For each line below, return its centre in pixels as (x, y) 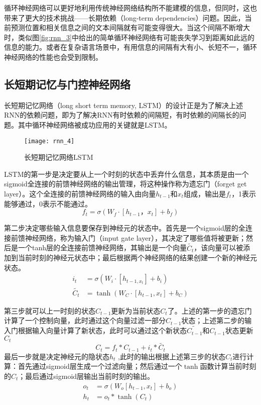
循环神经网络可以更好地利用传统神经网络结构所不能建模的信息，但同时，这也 (130, 8)
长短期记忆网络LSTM (59, 157)
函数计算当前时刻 (228, 366)
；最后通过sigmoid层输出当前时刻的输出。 (86, 376)
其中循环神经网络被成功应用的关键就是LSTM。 (95, 124)
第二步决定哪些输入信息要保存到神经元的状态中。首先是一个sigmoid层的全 (125, 228)
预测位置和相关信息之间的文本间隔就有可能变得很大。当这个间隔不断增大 (130, 27)
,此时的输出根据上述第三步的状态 (172, 356)
